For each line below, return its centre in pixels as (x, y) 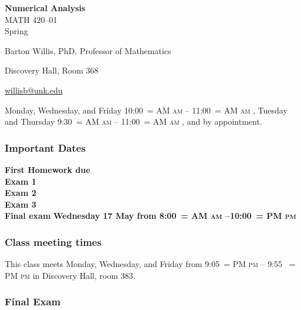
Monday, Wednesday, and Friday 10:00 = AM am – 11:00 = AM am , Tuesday (146, 110)
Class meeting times (53, 241)
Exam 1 (21, 181)
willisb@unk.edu (34, 90)
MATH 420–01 (31, 19)
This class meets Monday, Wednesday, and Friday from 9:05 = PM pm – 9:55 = (150, 264)
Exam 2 (21, 193)
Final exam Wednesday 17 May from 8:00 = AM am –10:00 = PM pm (150, 216)
